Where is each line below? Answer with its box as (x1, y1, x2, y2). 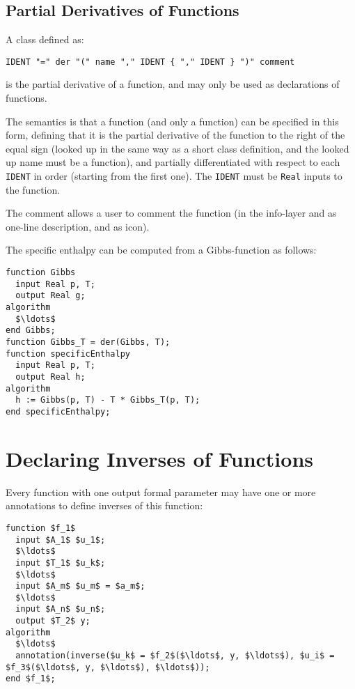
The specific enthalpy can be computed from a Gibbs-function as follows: (6, 242, 317, 257)
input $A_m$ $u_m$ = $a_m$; (15, 581, 145, 591)
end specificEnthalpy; (6, 406, 111, 417)
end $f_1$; (6, 674, 56, 684)
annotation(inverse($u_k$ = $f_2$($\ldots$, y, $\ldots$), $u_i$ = (15, 651, 335, 661)
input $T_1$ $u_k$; (15, 557, 106, 568)
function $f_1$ (6, 522, 76, 533)
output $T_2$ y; (15, 616, 90, 626)
